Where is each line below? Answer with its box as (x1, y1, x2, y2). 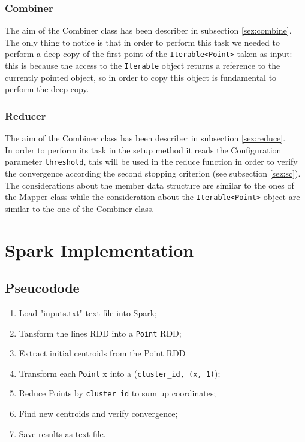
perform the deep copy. (5, 83, 89, 95)
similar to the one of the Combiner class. (5, 202, 155, 214)
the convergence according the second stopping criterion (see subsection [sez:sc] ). (5, 166, 301, 179)
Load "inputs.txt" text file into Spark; (19, 306, 157, 319)
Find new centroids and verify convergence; (19, 407, 178, 420)
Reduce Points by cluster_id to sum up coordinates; (19, 387, 216, 399)
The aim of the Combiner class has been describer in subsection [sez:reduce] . (5, 132, 286, 144)
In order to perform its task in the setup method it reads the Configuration (5, 143, 282, 156)
